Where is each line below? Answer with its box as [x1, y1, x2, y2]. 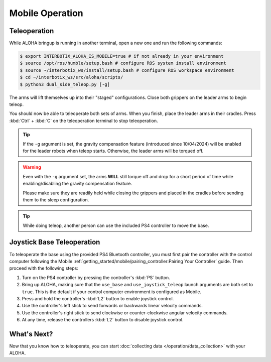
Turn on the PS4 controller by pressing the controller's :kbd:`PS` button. [22, 274, 170, 281]
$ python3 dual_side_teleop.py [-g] [20, 81, 110, 87]
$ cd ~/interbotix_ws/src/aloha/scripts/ [20, 74, 123, 80]
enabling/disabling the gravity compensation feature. [23, 181, 132, 187]
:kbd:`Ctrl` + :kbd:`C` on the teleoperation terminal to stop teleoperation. [9, 117, 158, 124]
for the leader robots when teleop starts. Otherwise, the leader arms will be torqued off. [23, 148, 204, 154]
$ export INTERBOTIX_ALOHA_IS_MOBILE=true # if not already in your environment [20, 53, 224, 59]
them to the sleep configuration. [23, 196, 89, 203]
